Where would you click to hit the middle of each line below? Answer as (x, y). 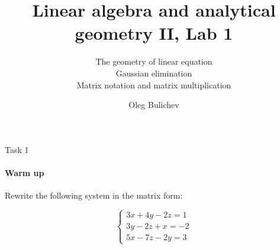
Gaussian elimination (154, 73)
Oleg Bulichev (154, 105)
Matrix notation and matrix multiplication (154, 84)
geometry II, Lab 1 (154, 33)
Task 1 (17, 149)
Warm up (25, 172)
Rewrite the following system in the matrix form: (94, 195)
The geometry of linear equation (154, 61)
